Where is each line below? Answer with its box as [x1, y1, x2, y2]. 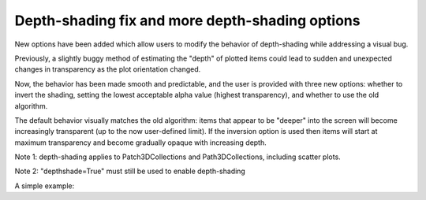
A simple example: [14, 181, 75, 191]
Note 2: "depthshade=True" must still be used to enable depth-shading [14, 166, 246, 176]
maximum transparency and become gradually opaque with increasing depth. [14, 138, 267, 147]
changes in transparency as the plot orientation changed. [14, 65, 201, 74]
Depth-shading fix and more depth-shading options [14, 12, 361, 29]
